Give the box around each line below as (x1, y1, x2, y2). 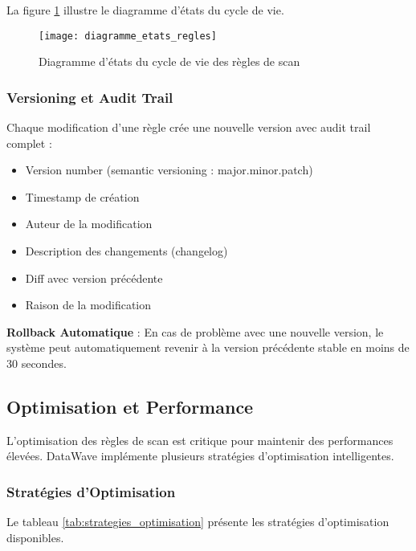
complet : (6, 134, 52, 151)
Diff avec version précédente (25, 269, 163, 286)
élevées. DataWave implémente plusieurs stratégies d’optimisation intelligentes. (6, 447, 394, 464)
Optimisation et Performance (6, 394, 254, 418)
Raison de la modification (25, 296, 152, 313)
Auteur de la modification (25, 215, 153, 232)
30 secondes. (6, 355, 67, 371)
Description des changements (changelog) (25, 243, 228, 259)
